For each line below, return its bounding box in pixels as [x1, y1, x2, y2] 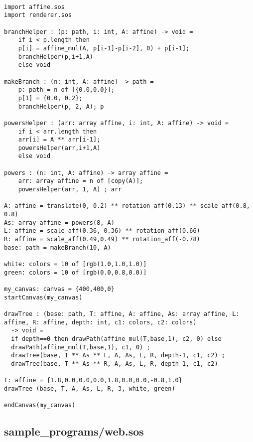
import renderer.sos [4, 11, 72, 19]
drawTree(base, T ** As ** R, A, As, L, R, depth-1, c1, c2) [11, 360, 218, 367]
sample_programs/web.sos [4, 424, 144, 439]
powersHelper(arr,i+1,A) [18, 144, 101, 151]
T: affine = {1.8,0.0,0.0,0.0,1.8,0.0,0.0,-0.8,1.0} [4, 377, 182, 384]
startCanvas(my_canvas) [4, 294, 83, 301]
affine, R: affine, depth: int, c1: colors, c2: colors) [4, 318, 197, 326]
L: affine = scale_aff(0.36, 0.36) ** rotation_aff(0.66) [4, 227, 200, 235]
